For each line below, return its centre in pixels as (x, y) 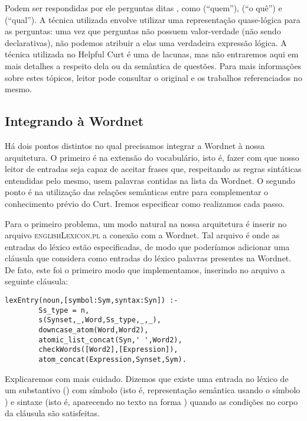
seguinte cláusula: (37, 281)
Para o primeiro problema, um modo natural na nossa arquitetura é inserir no (146, 223)
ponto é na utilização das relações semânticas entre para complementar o (137, 192)
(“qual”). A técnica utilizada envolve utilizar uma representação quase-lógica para (153, 19)
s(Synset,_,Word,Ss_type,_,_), (100, 320)
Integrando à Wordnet (74, 121)
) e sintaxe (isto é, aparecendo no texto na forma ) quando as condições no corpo (151, 401)
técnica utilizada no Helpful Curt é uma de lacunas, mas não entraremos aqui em (152, 54)
